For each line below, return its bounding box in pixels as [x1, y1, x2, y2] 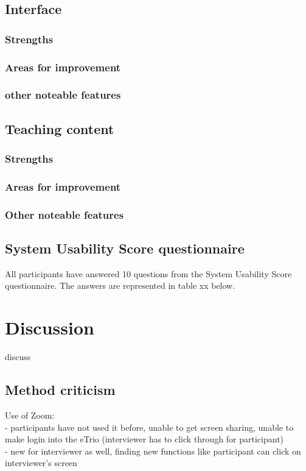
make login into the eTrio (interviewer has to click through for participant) [5, 433, 284, 445]
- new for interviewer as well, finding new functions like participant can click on [5, 444, 301, 457]
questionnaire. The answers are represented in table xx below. [5, 279, 235, 292]
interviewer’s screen [5, 456, 77, 469]
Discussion [5, 315, 94, 340]
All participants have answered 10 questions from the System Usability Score [5, 267, 292, 280]
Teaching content [5, 119, 114, 138]
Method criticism [5, 380, 116, 399]
